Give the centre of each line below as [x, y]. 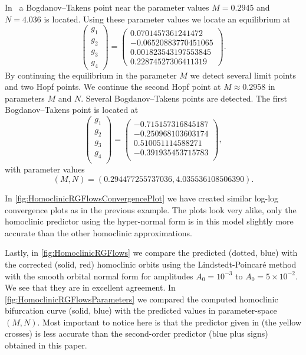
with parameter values [45, 169]
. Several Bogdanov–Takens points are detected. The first [184, 98]
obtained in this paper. [46, 345]
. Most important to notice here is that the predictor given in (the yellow [170, 322]
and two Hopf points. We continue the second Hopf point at [113, 87]
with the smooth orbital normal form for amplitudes [99, 276]
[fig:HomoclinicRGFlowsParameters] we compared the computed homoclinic [142, 299]
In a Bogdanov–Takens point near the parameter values [107, 7]
